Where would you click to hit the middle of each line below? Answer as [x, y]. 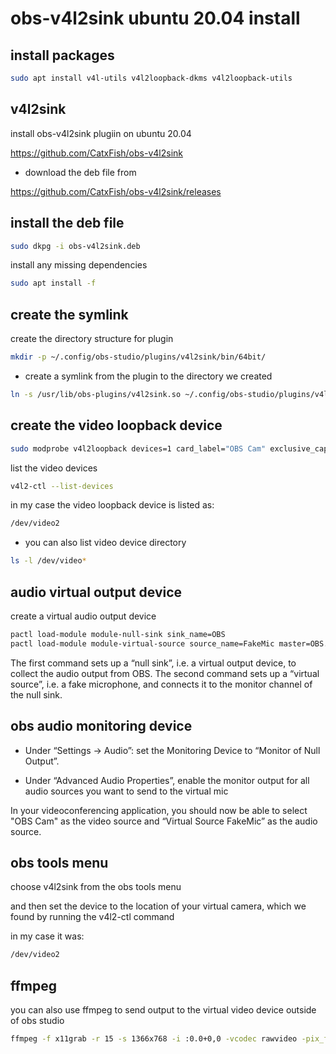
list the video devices [54, 468]
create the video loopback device [116, 425]
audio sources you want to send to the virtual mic [126, 791]
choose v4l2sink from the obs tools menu [96, 887]
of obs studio [37, 1020]
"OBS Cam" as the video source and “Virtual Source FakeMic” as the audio [164, 821]
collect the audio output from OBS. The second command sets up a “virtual [165, 673]
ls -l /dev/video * [48, 561]
